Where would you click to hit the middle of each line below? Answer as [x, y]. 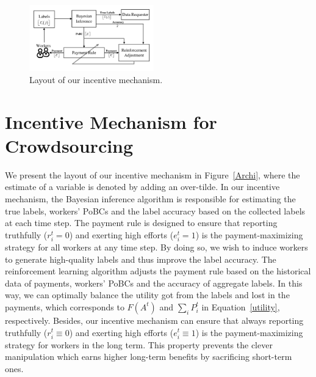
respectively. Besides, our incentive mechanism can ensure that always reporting [154, 320]
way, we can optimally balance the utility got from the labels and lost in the [147, 295]
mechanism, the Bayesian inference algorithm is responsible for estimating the [150, 199]
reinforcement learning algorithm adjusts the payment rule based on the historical [158, 271]
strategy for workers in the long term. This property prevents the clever [139, 344]
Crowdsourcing [69, 145]
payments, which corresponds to [65, 306]
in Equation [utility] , [241, 306]
